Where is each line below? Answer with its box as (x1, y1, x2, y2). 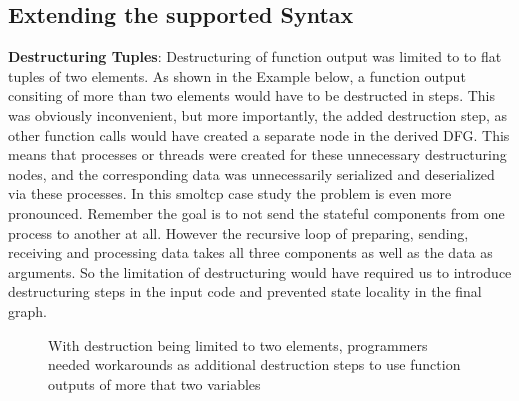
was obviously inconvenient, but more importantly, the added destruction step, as (8, 104, 508, 125)
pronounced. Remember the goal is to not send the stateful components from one (8, 202, 505, 223)
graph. (8, 300, 47, 321)
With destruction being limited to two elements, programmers (48, 334, 428, 355)
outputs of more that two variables (48, 373, 261, 394)
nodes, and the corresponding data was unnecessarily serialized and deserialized (8, 163, 495, 184)
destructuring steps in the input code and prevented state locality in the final (8, 281, 482, 302)
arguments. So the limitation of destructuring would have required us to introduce (8, 261, 512, 282)
